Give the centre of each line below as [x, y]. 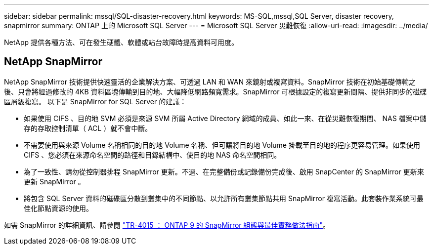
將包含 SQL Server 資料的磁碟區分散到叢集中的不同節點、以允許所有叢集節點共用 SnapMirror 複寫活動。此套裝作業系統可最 [224, 198]
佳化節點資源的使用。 [58, 208]
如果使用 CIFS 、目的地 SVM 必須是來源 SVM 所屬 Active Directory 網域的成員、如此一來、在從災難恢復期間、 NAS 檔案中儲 [225, 118]
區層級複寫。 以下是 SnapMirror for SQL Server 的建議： [95, 101]
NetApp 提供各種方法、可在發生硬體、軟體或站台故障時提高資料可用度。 [121, 42]
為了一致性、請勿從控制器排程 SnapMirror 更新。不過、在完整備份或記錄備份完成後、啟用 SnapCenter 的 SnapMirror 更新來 [224, 171]
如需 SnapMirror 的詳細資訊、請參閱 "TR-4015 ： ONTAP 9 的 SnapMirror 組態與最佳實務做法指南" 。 [167, 225]
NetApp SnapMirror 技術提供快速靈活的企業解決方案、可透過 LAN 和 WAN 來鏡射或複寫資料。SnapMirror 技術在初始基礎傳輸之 [210, 82]
